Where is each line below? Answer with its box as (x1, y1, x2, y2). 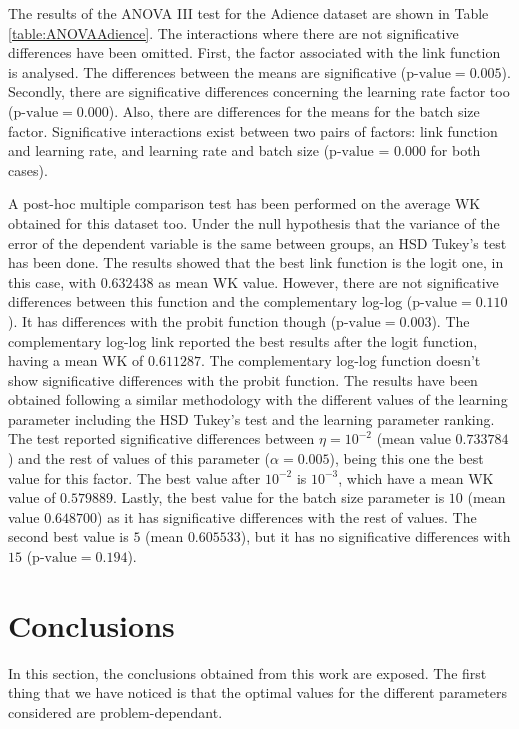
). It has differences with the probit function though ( (8, 310, 337, 331)
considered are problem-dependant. (8, 701, 223, 722)
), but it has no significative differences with (240, 526, 511, 547)
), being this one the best (329, 448, 484, 469)
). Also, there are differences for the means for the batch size (108, 100, 480, 121)
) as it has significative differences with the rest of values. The (97, 506, 477, 527)
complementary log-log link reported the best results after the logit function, (8, 330, 478, 351)
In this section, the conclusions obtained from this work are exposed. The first (8, 662, 487, 683)
